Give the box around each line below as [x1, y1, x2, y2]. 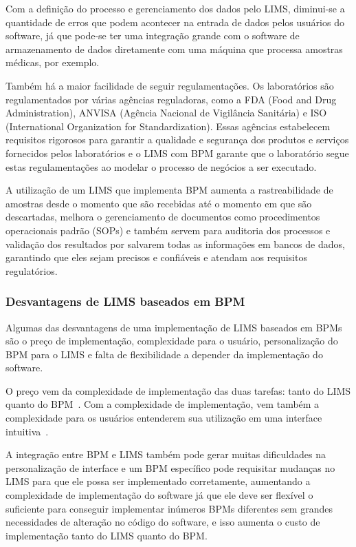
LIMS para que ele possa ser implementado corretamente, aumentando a [5, 474, 311, 488]
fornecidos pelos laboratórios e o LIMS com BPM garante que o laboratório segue [5, 145, 349, 160]
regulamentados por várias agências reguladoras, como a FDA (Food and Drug [5, 92, 337, 106]
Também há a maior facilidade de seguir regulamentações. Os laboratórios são [5, 78, 334, 92]
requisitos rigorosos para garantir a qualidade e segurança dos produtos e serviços [5, 132, 349, 147]
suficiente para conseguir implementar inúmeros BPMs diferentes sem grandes [5, 501, 333, 515]
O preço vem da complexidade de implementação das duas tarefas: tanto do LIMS [5, 383, 351, 398]
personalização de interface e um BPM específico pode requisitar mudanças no [5, 460, 335, 475]
